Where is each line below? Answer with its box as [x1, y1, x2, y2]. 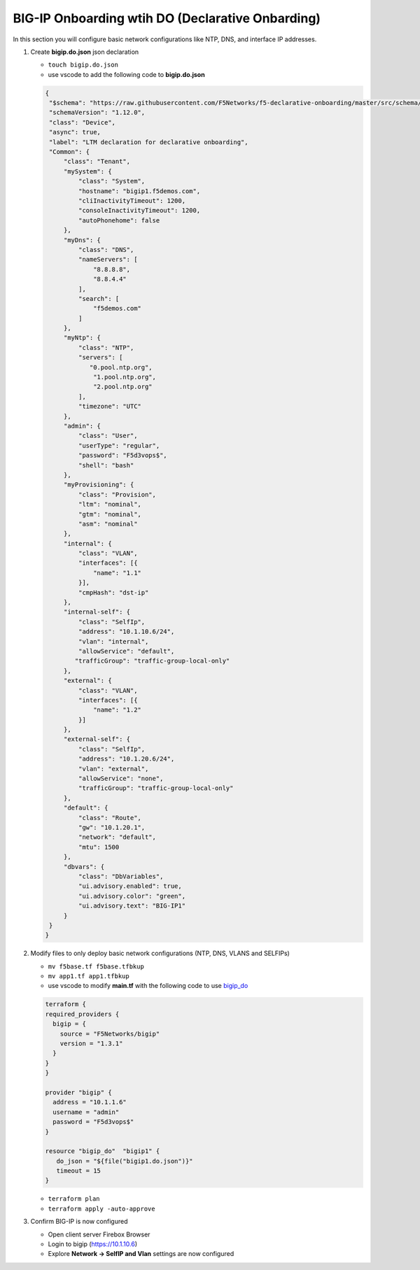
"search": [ [78, 295, 120, 302]
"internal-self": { [63, 608, 131, 616]
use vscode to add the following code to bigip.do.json [48, 70, 206, 78]
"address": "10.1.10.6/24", [78, 628, 175, 636]
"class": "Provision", [78, 491, 157, 498]
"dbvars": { [63, 863, 105, 870]
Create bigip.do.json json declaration [30, 48, 139, 56]
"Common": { [49, 148, 90, 156]
